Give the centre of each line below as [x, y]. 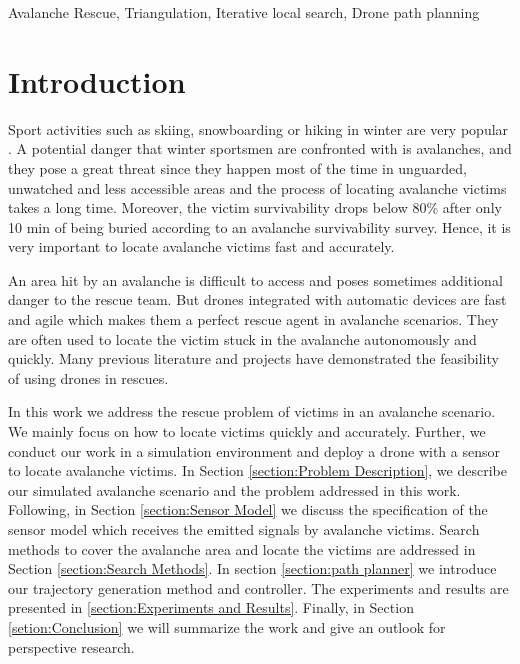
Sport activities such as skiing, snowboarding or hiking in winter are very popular [258, 128]
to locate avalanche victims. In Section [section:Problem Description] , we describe [257, 470]
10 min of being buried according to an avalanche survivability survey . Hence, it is [259, 226]
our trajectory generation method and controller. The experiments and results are [258, 587]
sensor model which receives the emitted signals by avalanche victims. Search [244, 529]
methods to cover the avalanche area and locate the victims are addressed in [242, 548]
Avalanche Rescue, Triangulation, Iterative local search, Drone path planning [244, 12]
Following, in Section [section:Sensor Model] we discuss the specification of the [248, 509]
